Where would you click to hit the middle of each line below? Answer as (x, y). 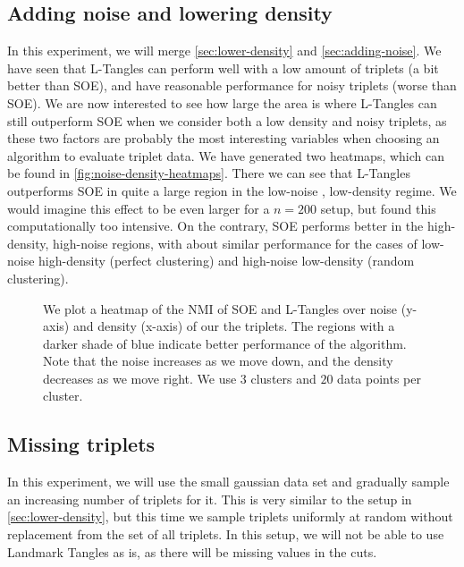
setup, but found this (378, 208)
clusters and (283, 378)
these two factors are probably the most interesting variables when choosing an (224, 138)
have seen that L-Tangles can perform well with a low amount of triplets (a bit (223, 68)
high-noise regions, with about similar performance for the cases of (235, 243)
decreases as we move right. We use (140, 378)
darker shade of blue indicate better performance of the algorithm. (225, 343)
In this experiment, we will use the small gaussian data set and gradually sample (228, 482)
